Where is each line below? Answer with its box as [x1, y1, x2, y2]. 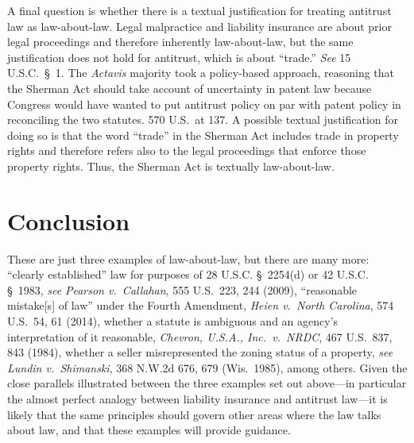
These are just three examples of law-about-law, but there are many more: [7, 250, 370, 267]
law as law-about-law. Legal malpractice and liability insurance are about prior [7, 17, 392, 34]
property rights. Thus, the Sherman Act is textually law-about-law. [7, 157, 335, 174]
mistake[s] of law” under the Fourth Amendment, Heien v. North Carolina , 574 [7, 297, 394, 314]
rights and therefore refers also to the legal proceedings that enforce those [7, 142, 366, 159]
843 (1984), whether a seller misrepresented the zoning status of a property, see [7, 344, 393, 360]
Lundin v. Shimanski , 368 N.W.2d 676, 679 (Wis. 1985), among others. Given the [7, 359, 408, 376]
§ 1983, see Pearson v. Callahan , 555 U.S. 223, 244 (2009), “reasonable [7, 281, 358, 298]
